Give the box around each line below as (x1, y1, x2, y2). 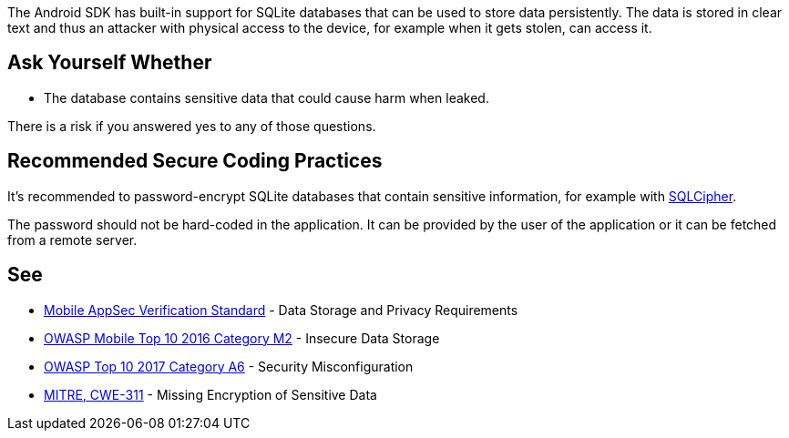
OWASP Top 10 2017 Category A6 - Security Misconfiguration (44, 358, 414, 374)
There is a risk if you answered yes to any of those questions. (7, 117, 376, 134)
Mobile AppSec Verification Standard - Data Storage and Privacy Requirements (44, 301, 518, 318)
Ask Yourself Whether (7, 51, 212, 75)
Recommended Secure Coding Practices (7, 149, 383, 173)
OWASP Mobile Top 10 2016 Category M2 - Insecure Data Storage (44, 330, 440, 346)
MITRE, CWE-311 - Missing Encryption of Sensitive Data (44, 386, 377, 402)
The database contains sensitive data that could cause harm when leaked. (44, 89, 489, 106)
